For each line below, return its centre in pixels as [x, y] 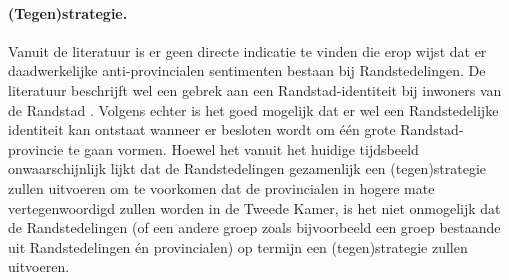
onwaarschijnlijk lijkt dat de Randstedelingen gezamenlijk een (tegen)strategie [247, 168]
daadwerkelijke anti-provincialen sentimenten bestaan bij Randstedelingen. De [247, 70]
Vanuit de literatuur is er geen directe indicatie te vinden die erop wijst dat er [247, 50]
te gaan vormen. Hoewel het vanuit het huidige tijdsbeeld [243, 148]
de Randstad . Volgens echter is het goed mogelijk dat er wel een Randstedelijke [253, 109]
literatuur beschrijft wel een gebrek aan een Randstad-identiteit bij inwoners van [255, 89]
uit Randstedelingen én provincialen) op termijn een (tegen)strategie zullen [238, 246]
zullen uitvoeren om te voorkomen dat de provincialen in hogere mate [221, 187]
